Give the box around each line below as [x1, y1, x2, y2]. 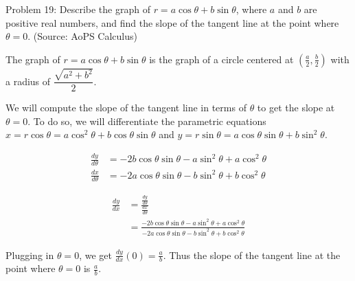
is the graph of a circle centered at [149, 52, 294, 66]
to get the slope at [257, 100, 335, 115]
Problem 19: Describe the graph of [5, 2, 150, 16]
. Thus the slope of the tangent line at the [163, 247, 341, 262]
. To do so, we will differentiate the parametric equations [27, 113, 266, 128]
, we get [79, 247, 112, 262]
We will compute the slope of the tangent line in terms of [5, 100, 247, 115]
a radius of [5, 74, 51, 88]
